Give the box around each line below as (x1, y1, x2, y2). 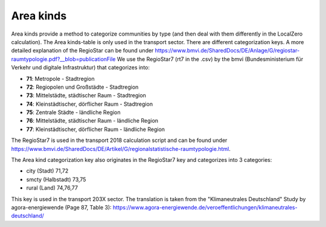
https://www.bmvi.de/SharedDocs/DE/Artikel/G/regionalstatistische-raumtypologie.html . (11, 145, 231, 152)
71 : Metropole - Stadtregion (26, 75, 95, 82)
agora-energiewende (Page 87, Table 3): (11, 203, 112, 211)
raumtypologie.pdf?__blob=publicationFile (11, 55, 116, 63)
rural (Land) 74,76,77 (26, 184, 78, 191)
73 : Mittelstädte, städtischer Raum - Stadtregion (26, 92, 146, 99)
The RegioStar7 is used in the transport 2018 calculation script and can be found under (11, 136, 228, 144)
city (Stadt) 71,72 (26, 167, 69, 174)
